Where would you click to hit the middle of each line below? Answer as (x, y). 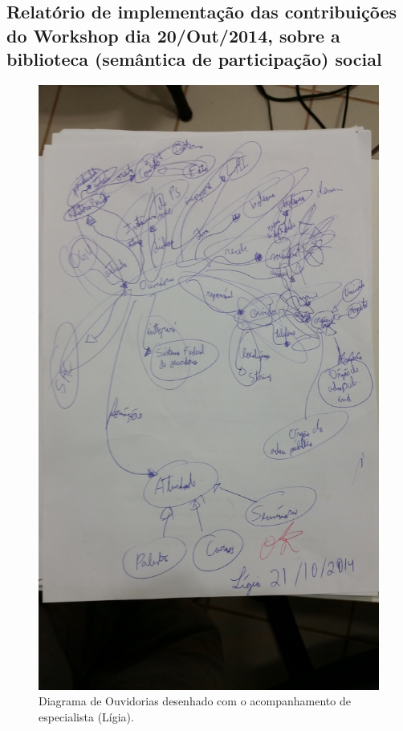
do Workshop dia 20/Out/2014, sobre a (173, 35)
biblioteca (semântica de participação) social (194, 59)
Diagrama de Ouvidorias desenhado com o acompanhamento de (195, 701)
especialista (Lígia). (86, 716)
